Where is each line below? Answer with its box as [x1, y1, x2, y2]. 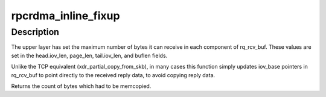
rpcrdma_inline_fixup [11, 9, 120, 22]
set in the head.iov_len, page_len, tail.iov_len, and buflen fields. [11, 52, 168, 59]
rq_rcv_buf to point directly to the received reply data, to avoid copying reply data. [11, 71, 216, 78]
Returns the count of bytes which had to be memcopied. [11, 82, 152, 90]
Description [11, 27, 60, 37]
